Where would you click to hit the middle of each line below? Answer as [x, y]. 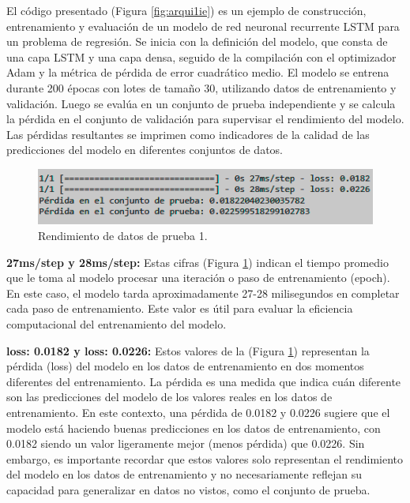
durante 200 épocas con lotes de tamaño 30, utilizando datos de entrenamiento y [201, 87]
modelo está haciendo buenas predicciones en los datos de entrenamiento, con [194, 428]
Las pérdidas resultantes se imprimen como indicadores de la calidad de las [188, 134]
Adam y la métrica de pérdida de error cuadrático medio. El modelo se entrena [198, 72]
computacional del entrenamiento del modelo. [117, 324]
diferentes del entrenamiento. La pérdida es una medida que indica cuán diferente [204, 381]
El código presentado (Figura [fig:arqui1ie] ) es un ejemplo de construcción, [186, 10]
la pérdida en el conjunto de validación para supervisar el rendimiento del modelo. [205, 119]
